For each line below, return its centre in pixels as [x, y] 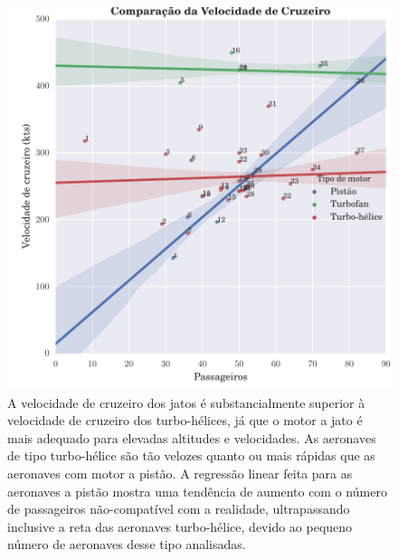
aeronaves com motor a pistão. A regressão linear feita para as [180, 473]
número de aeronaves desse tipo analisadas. [127, 544]
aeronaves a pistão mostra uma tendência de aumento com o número [197, 491]
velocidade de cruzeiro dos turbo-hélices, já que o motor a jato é [185, 420]
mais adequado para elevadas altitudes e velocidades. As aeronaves [192, 437]
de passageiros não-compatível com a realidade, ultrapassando [179, 509]
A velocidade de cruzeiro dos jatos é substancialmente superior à [186, 402]
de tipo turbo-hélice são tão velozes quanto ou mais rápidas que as [191, 455]
